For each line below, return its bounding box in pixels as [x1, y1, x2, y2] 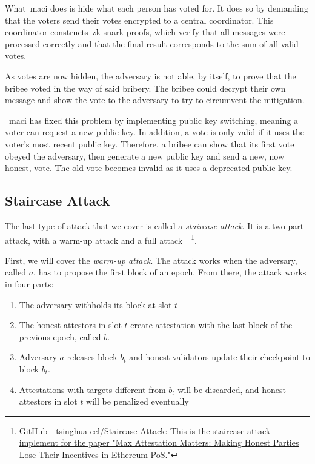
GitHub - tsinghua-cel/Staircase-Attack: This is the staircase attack [19, 424, 271, 437]
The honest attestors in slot [19, 318, 122, 331]
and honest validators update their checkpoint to [129, 351, 310, 363]
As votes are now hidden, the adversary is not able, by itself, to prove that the [5, 69, 296, 82]
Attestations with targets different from [19, 383, 166, 395]
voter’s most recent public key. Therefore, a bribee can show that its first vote [5, 137, 294, 150]
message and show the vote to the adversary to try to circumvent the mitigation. [5, 93, 305, 106]
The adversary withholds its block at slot [19, 298, 172, 311]
